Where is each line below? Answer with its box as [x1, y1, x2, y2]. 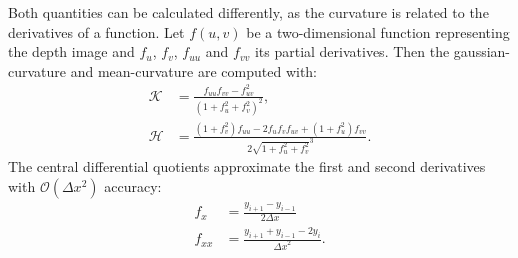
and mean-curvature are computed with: [70, 60, 318, 81]
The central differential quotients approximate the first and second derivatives [8, 156, 486, 177]
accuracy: [104, 175, 162, 196]
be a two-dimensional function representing [246, 21, 510, 42]
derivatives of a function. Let [8, 21, 185, 42]
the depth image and [8, 41, 135, 62]
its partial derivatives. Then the [254, 41, 450, 62]
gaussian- [453, 41, 511, 62]
